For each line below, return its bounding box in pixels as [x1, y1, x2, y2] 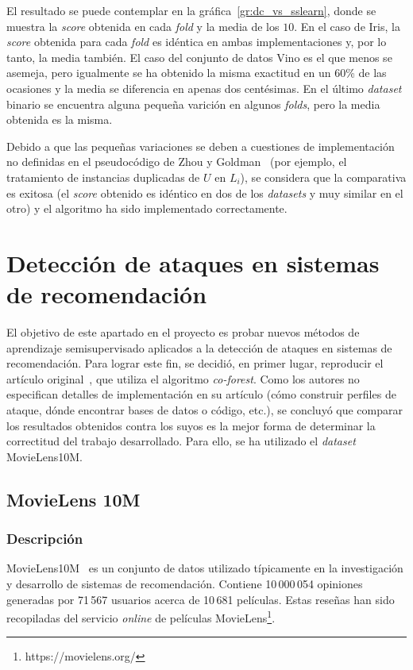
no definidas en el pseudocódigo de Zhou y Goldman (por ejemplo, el [6, 153, 347, 170]
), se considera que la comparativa [240, 168, 407, 185]
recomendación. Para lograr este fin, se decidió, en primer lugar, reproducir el [6, 355, 384, 372]
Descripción [6, 529, 83, 549]
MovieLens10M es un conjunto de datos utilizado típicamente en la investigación [6, 560, 403, 576]
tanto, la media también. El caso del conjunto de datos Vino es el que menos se [6, 48, 392, 65]
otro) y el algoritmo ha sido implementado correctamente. [6, 200, 288, 217]
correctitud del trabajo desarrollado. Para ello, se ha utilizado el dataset [6, 433, 356, 449]
